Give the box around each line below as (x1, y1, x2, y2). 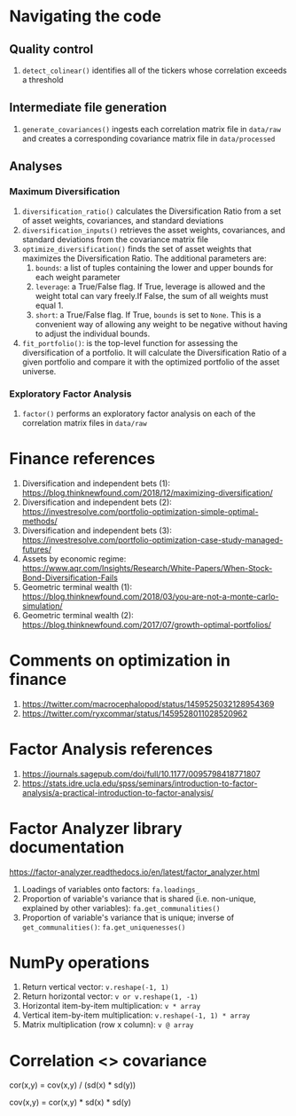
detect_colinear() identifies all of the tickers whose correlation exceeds (21, 65, 288, 75)
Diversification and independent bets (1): (21, 477, 171, 489)
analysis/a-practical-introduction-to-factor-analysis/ (21, 787, 214, 798)
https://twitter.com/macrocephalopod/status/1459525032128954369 (21, 698, 275, 709)
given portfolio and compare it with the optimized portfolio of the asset (21, 357, 280, 367)
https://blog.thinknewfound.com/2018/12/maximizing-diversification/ (21, 487, 273, 498)
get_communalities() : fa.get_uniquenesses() (21, 921, 186, 932)
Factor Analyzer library (9, 818, 183, 838)
